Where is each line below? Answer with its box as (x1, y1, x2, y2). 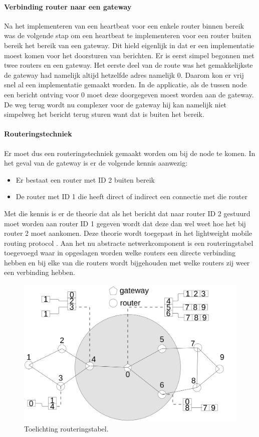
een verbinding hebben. (4, 267, 76, 277)
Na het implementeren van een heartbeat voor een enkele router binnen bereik (4, 20, 244, 31)
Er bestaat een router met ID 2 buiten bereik (16, 174, 155, 185)
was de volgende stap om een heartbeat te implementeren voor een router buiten (4, 30, 251, 41)
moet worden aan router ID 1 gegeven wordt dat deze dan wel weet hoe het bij (4, 218, 246, 228)
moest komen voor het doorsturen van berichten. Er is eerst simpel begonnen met (4, 50, 254, 60)
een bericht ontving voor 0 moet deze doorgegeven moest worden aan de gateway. (4, 89, 254, 99)
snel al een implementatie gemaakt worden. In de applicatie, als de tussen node (4, 79, 247, 90)
